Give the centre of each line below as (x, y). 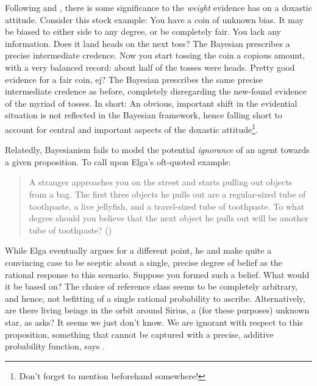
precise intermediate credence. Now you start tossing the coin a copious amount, (155, 55)
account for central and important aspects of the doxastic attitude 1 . (131, 128)
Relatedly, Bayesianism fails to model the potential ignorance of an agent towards (157, 150)
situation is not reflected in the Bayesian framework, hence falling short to (144, 115)
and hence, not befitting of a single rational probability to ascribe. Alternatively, (155, 298)
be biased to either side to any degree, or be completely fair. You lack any (143, 31)
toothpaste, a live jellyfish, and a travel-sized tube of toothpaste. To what (167, 206)
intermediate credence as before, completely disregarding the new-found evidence (156, 91)
